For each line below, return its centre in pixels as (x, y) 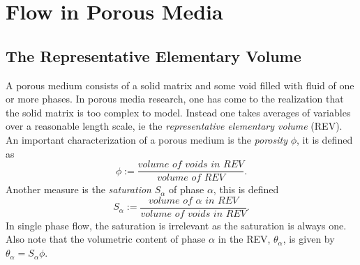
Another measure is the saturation (78, 189)
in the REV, (244, 239)
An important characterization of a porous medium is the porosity (147, 139)
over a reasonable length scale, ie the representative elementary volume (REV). (174, 126)
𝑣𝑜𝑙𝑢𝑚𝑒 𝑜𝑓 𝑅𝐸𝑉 (191, 178)
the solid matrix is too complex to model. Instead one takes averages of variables (178, 112)
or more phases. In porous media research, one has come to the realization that (175, 99)
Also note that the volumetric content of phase (106, 239)
